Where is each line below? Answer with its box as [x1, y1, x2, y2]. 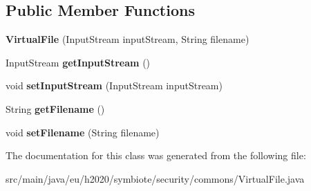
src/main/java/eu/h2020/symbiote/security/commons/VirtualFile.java [6, 171, 305, 185]
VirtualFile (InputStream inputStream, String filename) [6, 32, 249, 46]
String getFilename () [6, 101, 105, 116]
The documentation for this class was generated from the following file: [6, 148, 306, 163]
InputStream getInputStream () [6, 55, 151, 69]
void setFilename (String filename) [6, 125, 160, 139]
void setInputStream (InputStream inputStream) [6, 78, 223, 93]
